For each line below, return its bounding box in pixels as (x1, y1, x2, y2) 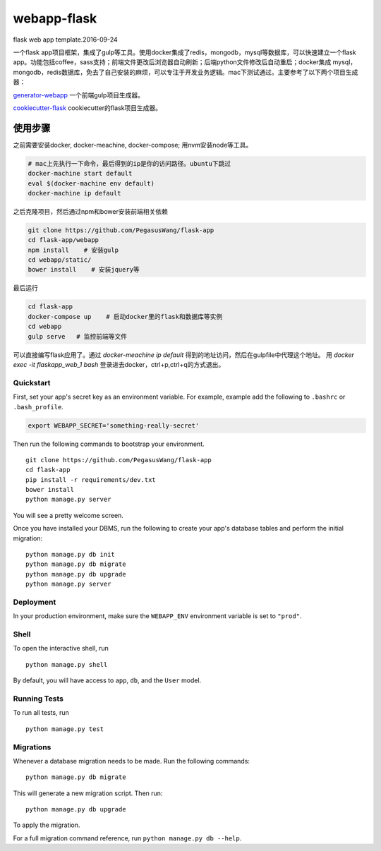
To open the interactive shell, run (13, 644, 109, 653)
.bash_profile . (13, 402, 64, 411)
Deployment (13, 597, 56, 607)
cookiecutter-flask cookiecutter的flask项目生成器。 (13, 103, 162, 112)
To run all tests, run (13, 708, 70, 717)
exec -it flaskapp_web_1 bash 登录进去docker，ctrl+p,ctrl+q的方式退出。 (13, 361, 225, 368)
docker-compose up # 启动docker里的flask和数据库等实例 (28, 313, 223, 320)
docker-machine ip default (28, 189, 121, 197)
